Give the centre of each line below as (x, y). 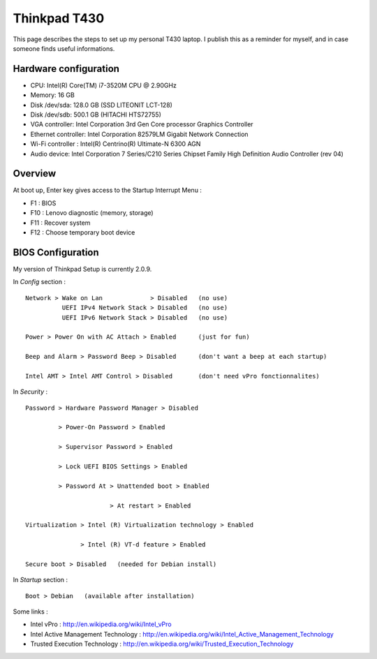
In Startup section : (40, 580)
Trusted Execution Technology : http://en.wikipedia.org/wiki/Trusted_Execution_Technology (162, 644)
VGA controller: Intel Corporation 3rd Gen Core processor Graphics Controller (142, 124)
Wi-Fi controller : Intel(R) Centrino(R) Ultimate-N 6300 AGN (116, 144)
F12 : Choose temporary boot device (83, 232)
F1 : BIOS (43, 203)
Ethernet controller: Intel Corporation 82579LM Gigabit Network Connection (139, 134)
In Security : (30, 392)
